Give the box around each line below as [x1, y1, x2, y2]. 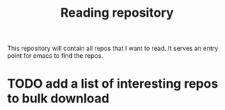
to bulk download [7, 91, 109, 107]
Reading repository [60, 5, 174, 21]
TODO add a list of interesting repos [7, 76, 218, 92]
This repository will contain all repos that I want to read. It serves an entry [7, 44, 219, 53]
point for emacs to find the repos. [7, 52, 103, 60]
